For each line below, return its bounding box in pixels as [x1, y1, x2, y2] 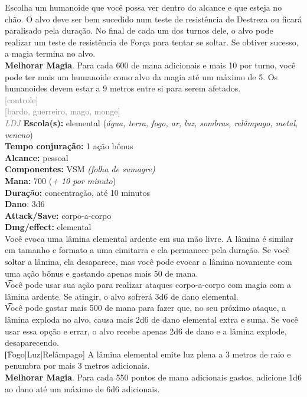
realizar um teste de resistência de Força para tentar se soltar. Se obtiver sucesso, [5, 35, 299, 48]
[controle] [5, 93, 38, 106]
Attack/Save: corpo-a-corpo [5, 209, 112, 221]
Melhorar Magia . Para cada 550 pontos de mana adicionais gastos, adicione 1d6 [5, 371, 302, 383]
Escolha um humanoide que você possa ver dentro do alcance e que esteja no [5, 1, 282, 13]
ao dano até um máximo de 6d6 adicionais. [5, 382, 160, 395]
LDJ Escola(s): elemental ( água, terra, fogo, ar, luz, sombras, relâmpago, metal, [5, 116, 298, 129]
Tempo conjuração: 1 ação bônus [5, 140, 133, 152]
